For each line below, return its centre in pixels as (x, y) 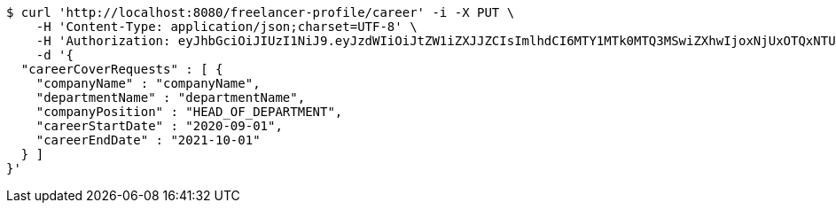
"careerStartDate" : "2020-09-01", (159, 126)
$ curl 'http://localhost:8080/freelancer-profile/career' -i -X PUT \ (261, 12)
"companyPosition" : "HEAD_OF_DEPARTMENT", (189, 112)
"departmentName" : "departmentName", (171, 97)
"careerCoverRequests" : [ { (122, 69)
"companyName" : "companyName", (148, 83)
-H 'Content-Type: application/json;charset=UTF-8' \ (227, 27)
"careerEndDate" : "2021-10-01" (148, 140)
